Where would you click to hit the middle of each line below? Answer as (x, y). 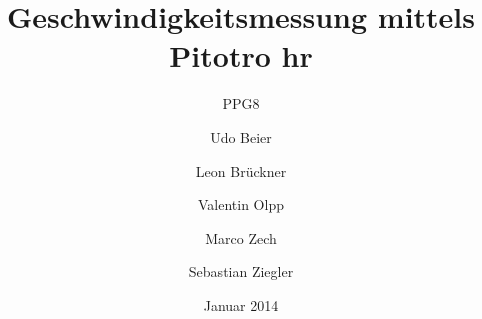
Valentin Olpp (241, 204)
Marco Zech (241, 237)
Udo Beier (241, 136)
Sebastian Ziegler (241, 271)
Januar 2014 (241, 304)
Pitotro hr (241, 55)
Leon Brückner (241, 170)
